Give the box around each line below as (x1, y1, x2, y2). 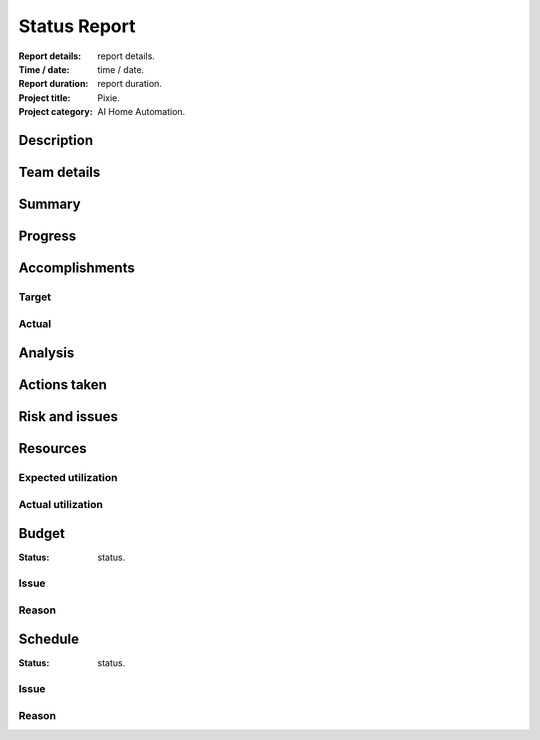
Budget (18, 525, 65, 542)
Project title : (18, 91, 71, 104)
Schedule (18, 631, 80, 648)
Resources (18, 440, 87, 457)
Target (18, 290, 52, 304)
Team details (18, 163, 101, 180)
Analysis (18, 345, 75, 362)
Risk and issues (18, 408, 119, 425)
